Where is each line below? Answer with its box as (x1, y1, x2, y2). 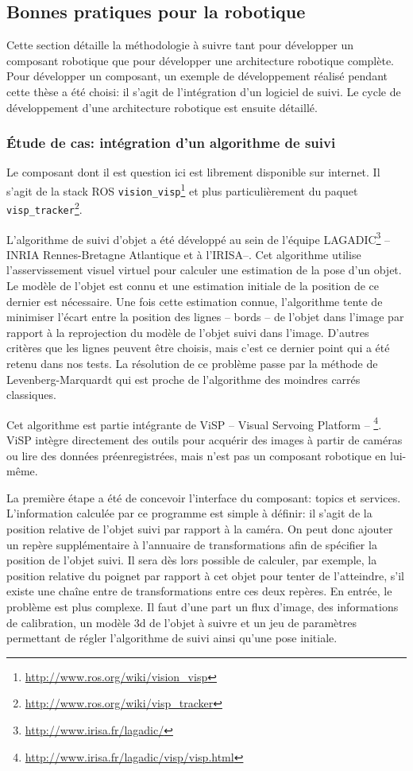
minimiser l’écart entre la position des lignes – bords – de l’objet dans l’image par (6, 308, 404, 325)
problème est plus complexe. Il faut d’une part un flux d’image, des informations (6, 598, 399, 614)
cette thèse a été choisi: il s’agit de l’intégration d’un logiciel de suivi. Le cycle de (6, 83, 401, 99)
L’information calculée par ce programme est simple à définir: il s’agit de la (6, 505, 372, 521)
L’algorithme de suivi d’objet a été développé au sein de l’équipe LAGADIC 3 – (6, 228, 391, 247)
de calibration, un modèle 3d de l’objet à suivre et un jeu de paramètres (6, 614, 357, 630)
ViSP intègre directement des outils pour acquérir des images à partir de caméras (6, 432, 403, 448)
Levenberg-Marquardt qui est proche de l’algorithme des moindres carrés (6, 370, 361, 387)
